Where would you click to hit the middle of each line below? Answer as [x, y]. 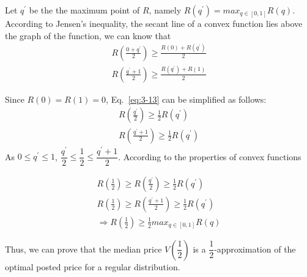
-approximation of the [255, 249]
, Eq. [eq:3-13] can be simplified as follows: [186, 99]
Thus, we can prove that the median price [83, 249]
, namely [165, 10]
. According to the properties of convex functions [210, 156]
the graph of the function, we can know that [88, 35]
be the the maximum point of [84, 10]
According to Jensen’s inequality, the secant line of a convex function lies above [154, 23]
